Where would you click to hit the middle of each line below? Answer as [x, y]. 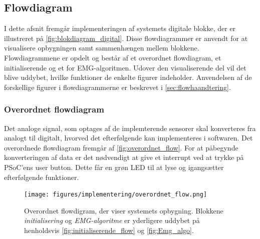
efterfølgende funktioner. [42, 177]
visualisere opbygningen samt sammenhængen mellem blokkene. [102, 48]
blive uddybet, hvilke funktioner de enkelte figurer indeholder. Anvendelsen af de [128, 77]
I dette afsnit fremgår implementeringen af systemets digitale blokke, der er [120, 28]
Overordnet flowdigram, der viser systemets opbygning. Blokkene [124, 210]
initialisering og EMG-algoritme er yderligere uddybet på [112, 220]
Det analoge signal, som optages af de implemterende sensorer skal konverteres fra [130, 128]
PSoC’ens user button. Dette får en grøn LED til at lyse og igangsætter [114, 167]
